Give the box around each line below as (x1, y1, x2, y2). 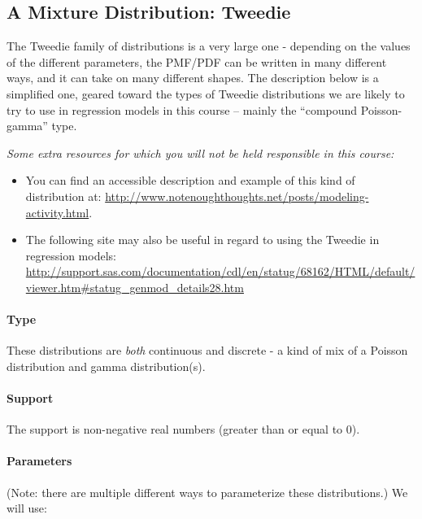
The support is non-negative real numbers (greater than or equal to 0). (7, 421, 360, 438)
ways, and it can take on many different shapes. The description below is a (7, 69, 379, 86)
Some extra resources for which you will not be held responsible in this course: (7, 144, 394, 161)
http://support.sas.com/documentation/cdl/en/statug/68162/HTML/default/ (25, 263, 415, 280)
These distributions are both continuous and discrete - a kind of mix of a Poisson (7, 342, 408, 359)
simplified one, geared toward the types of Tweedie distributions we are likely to (7, 85, 405, 102)
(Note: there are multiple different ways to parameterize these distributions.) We (7, 483, 408, 500)
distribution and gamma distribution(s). (7, 357, 206, 374)
